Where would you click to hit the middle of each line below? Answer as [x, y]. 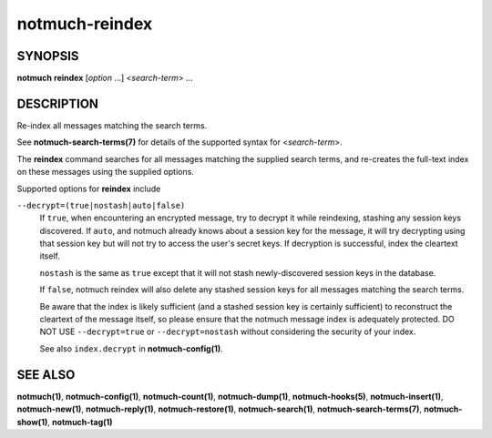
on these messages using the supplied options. [106, 172]
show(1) [32, 422]
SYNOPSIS [48, 56]
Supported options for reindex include [89, 188]
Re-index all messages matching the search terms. [112, 125]
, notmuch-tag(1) [80, 422]
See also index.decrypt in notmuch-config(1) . [131, 348]
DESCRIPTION [58, 103]
